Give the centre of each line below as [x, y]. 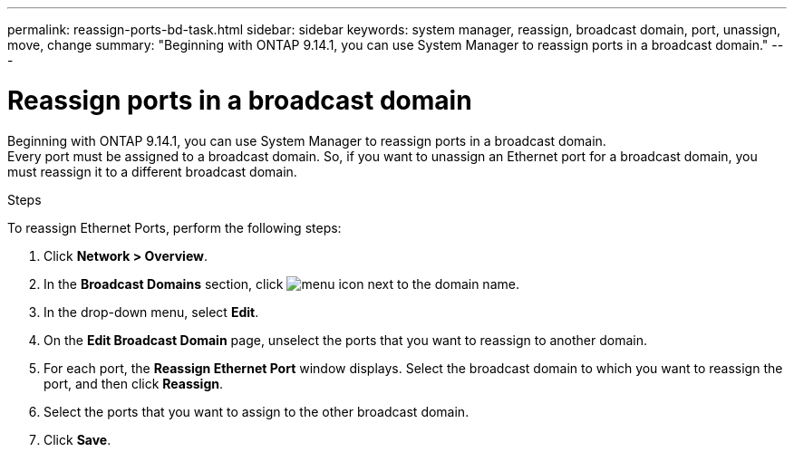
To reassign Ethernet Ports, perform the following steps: [174, 227]
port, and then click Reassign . [133, 383]
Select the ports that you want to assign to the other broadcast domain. [257, 411]
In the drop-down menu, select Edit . [151, 312]
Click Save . [77, 439]
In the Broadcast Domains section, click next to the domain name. [281, 284]
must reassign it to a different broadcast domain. [152, 171]
